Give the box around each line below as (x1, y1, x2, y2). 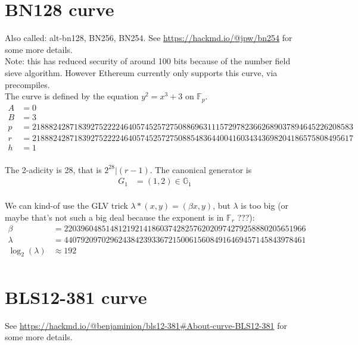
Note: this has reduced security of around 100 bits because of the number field (5, 55, 291, 67)
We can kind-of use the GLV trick (5, 199, 128, 212)
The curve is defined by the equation (5, 90, 139, 102)
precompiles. (5, 78, 50, 90)
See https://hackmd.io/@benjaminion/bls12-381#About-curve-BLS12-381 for (5, 319, 287, 331)
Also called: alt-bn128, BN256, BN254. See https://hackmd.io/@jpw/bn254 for (5, 32, 292, 44)
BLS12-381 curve (5, 284, 147, 309)
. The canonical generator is (150, 163, 252, 175)
